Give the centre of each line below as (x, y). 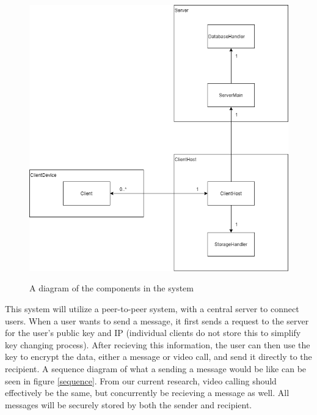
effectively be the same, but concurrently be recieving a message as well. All (147, 393)
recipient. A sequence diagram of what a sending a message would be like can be (156, 369)
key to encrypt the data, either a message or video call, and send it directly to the (158, 357)
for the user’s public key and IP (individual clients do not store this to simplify (153, 333)
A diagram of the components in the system (111, 288)
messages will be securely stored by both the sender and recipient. (129, 404)
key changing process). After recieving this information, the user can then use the (158, 344)
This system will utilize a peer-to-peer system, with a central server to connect (152, 309)
